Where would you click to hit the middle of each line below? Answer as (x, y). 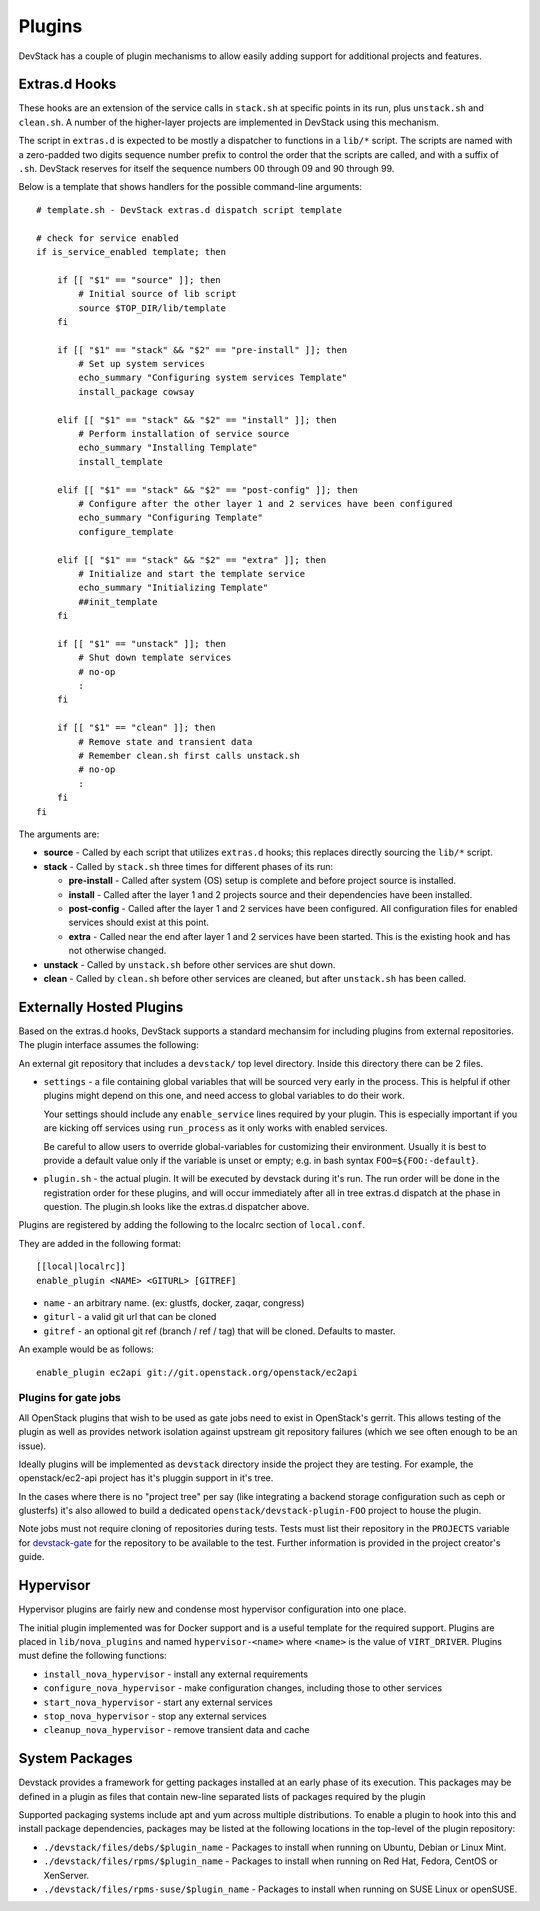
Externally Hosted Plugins (101, 1006)
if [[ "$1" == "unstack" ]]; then (141, 643)
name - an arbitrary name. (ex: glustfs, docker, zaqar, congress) (174, 1303)
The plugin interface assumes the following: (108, 1045)
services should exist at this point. (139, 922)
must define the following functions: (92, 1656)
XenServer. (66, 1875)
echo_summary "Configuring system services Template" (213, 378)
